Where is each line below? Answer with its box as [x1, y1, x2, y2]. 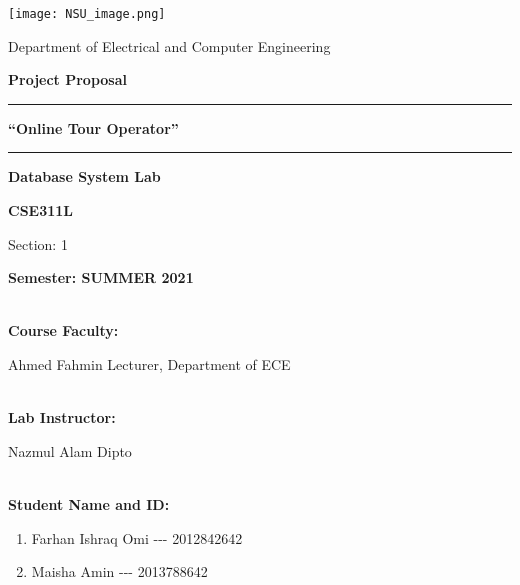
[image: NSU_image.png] [8, 7, 166, 21]
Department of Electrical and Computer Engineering [8, 35, 331, 56]
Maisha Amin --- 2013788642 [31, 561, 208, 582]
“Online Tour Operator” [8, 117, 179, 138]
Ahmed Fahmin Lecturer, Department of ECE [8, 354, 291, 374]
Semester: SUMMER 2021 [8, 267, 194, 288]
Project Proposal [8, 69, 127, 90]
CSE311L [8, 200, 74, 221]
